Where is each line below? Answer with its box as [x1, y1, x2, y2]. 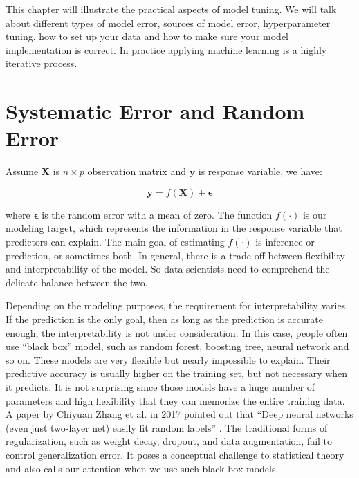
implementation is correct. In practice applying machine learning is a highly [6, 42, 327, 57]
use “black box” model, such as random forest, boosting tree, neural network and [6, 339, 349, 353]
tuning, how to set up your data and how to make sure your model [6, 29, 288, 44]
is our [302, 207, 327, 221]
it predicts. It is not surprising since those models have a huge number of [6, 380, 315, 394]
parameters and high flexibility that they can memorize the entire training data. [6, 393, 345, 407]
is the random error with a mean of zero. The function [42, 207, 273, 221]
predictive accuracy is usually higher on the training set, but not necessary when [6, 366, 348, 380]
